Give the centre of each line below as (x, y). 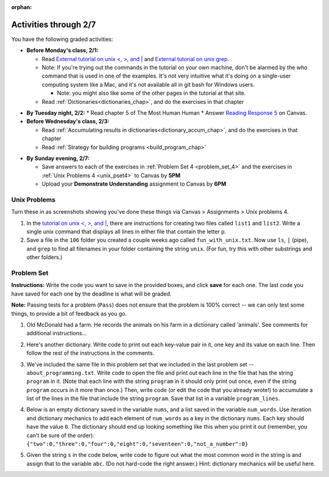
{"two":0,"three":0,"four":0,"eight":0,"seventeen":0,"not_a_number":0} (137, 444)
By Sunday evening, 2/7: (58, 158)
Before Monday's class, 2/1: (62, 50)
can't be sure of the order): (60, 435)
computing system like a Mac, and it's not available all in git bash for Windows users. (148, 84)
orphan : (22, 7)
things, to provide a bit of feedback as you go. (69, 313)
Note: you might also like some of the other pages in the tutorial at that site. (151, 93)
